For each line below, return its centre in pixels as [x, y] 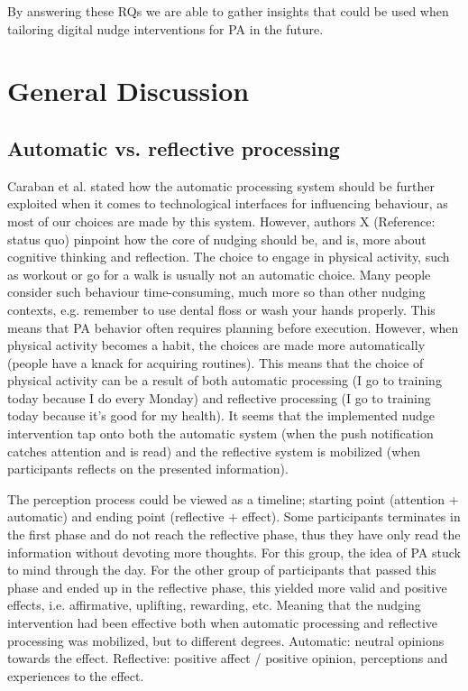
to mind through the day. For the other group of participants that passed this [222, 570]
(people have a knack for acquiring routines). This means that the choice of [216, 362]
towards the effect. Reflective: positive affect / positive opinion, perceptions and [228, 658]
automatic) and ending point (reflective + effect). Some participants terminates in [234, 516]
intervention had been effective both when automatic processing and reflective [223, 623]
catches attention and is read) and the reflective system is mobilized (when [214, 451]
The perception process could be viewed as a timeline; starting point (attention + [233, 498]
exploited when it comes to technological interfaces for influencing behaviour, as [228, 203]
